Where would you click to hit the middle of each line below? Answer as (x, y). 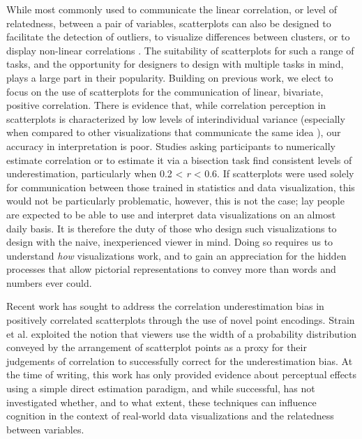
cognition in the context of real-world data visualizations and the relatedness (170, 416)
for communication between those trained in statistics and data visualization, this (181, 187)
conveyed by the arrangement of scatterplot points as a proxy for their (157, 347)
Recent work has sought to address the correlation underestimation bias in (165, 306)
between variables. (45, 429)
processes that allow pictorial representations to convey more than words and (171, 269)
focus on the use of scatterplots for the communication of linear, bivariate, (165, 91)
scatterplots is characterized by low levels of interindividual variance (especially (176, 118)
